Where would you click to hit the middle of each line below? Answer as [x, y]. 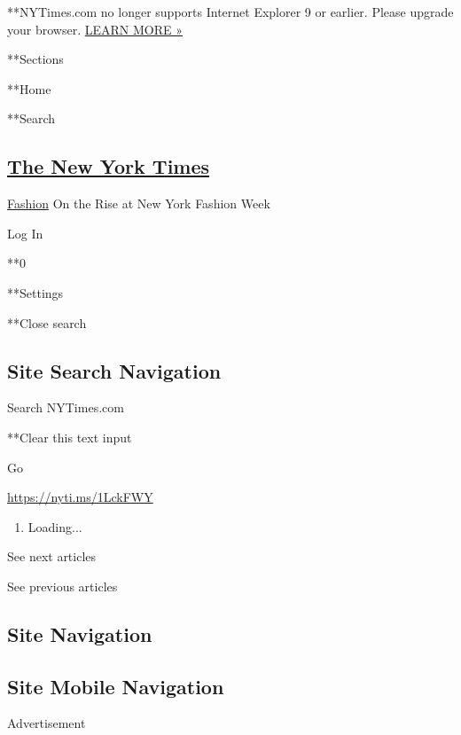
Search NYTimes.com [66, 407]
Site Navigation [80, 633]
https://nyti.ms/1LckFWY [80, 497]
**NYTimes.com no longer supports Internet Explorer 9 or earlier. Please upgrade [230, 12]
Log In [25, 233]
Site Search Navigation [114, 370]
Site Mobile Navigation [116, 686]
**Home [29, 88]
